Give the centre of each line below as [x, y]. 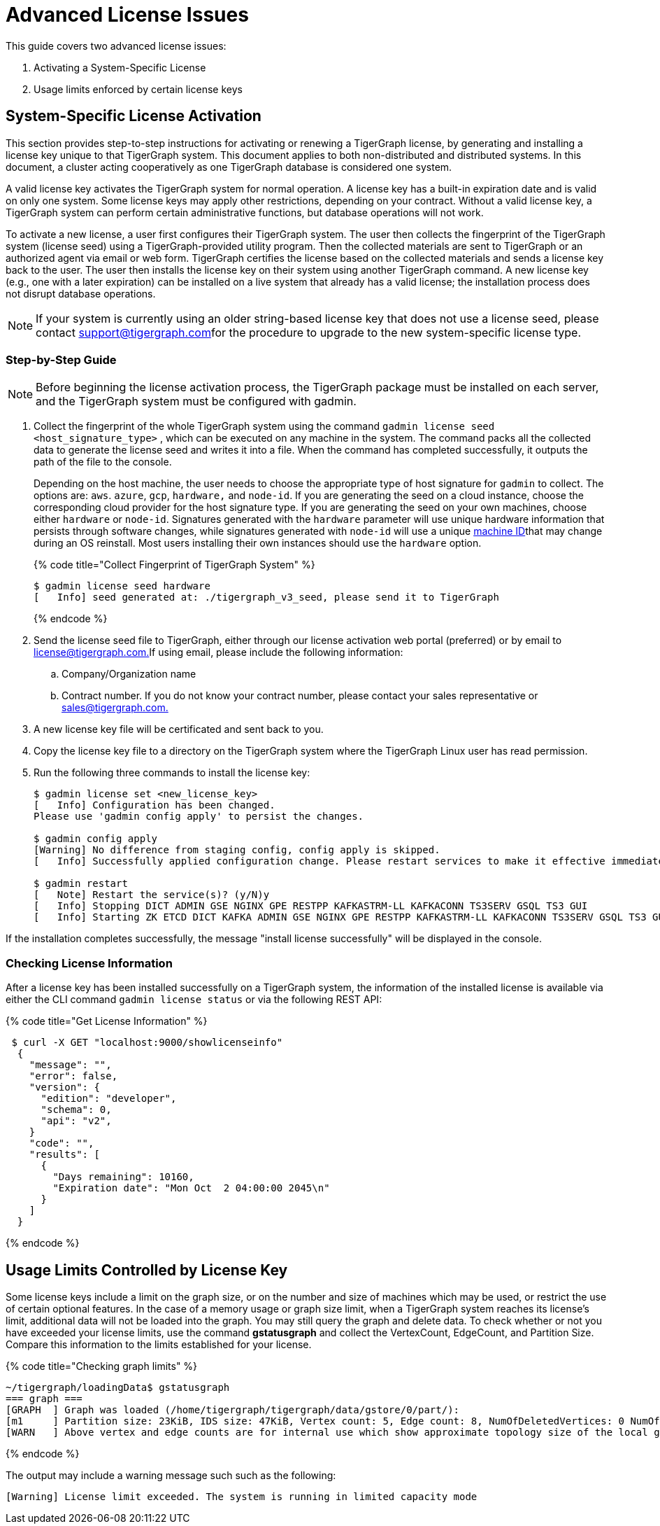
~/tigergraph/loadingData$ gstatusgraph [118, 1387]
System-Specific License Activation [134, 116]
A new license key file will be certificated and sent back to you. [179, 729]
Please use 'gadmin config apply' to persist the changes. [199, 817]
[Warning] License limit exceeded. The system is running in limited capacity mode [242, 1496]
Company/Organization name [129, 674]
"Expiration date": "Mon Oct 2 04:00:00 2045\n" [191, 1188]
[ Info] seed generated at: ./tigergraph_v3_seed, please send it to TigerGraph [266, 597]
